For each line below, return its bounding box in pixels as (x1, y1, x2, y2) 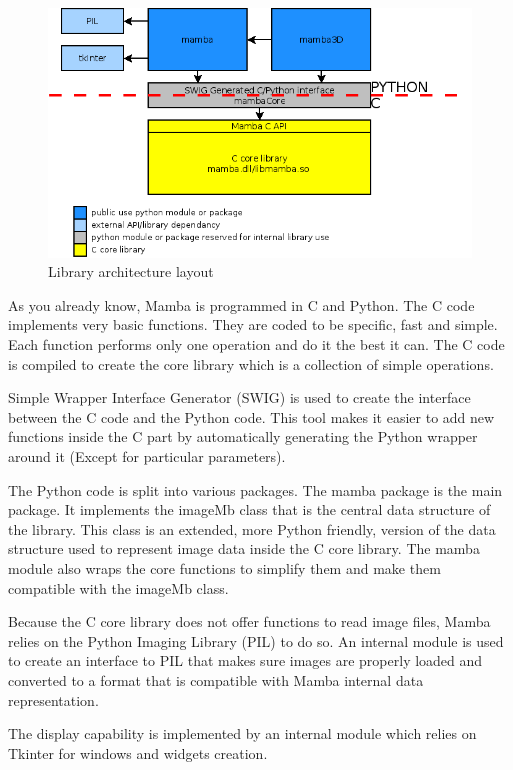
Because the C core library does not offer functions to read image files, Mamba (8, 611, 491, 632)
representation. (8, 689, 99, 710)
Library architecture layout (48, 261, 214, 282)
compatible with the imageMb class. (8, 577, 229, 598)
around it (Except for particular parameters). (8, 446, 286, 467)
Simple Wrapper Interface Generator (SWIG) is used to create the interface (8, 387, 471, 408)
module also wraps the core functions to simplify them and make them (8, 558, 441, 578)
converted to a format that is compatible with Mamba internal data (8, 669, 424, 690)
